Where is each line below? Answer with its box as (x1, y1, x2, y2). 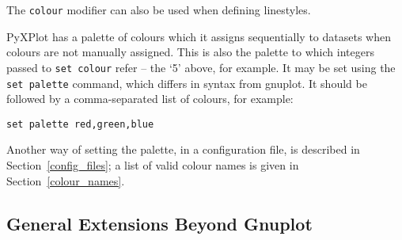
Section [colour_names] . (6, 172, 125, 189)
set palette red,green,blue (6, 118, 154, 130)
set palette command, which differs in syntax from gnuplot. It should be (6, 74, 367, 91)
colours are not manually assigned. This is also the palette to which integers (6, 44, 374, 60)
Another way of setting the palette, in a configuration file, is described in (6, 141, 360, 158)
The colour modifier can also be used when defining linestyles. (6, 2, 311, 17)
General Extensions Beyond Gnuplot (6, 211, 313, 235)
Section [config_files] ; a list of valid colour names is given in (6, 157, 299, 173)
